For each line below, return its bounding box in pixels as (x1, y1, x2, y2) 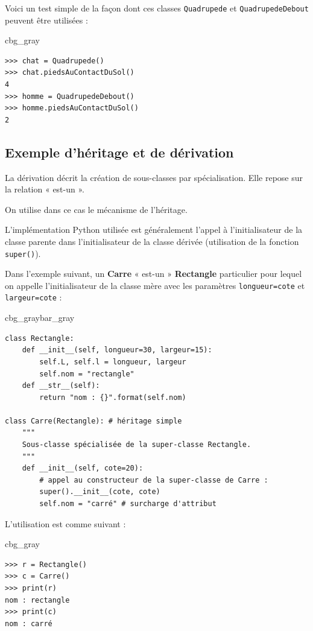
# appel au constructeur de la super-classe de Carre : (39, 475, 268, 484)
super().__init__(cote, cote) (39, 487, 160, 496)
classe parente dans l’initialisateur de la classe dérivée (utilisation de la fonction (5, 235, 299, 247)
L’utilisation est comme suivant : (5, 517, 126, 530)
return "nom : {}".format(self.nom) (39, 393, 186, 402)
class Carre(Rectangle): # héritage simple (5, 416, 182, 425)
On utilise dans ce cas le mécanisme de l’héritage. (5, 203, 188, 215)
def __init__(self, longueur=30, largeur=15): (22, 346, 212, 355)
